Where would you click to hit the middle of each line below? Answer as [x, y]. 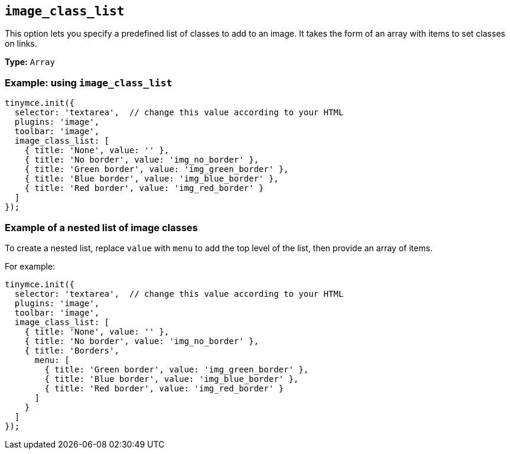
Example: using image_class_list [89, 82]
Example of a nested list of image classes [101, 227]
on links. [21, 44]
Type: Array [30, 62]
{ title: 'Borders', [72, 350]
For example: [30, 266]
